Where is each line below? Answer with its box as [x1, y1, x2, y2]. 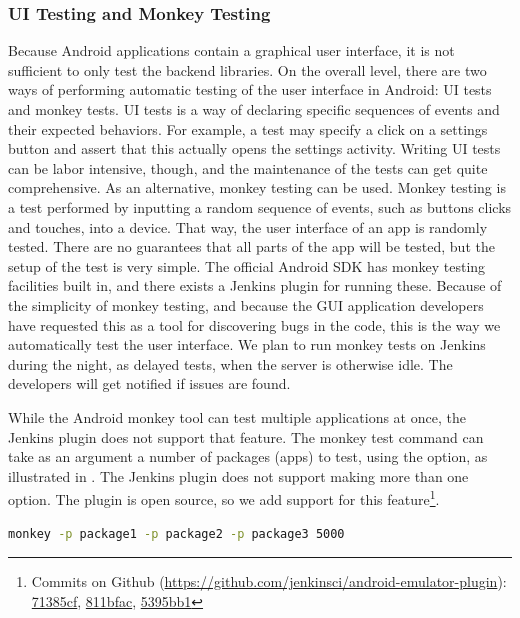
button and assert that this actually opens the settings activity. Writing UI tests [8, 138, 501, 159]
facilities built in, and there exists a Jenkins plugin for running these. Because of [8, 275, 502, 296]
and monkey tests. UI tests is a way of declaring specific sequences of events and [8, 99, 500, 119]
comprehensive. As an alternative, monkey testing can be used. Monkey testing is [8, 177, 506, 198]
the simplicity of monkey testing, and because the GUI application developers [8, 294, 484, 315]
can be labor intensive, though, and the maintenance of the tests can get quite [8, 157, 488, 178]
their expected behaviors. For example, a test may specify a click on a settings [8, 118, 488, 139]
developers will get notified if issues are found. [8, 373, 291, 394]
